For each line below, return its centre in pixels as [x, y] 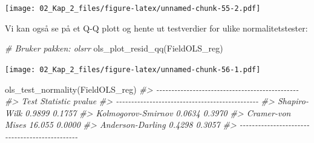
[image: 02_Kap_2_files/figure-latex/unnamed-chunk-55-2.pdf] [133, 8]
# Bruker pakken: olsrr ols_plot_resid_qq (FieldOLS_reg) [114, 48]
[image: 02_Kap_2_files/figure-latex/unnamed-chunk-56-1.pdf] [133, 69]
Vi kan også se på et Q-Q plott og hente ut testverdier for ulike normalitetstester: [156, 28]
